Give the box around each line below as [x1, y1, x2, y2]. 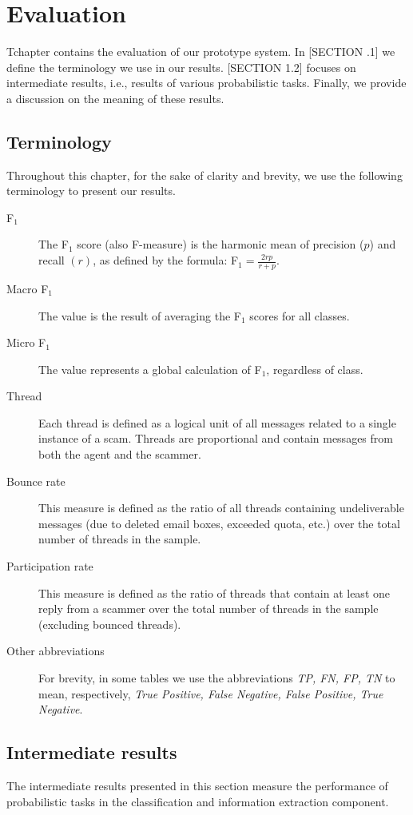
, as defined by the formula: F [93, 252, 239, 268]
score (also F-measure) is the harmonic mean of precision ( [77, 236, 364, 252]
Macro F [6, 280, 49, 296]
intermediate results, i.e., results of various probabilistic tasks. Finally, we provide [6, 74, 407, 91]
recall [38, 252, 65, 268]
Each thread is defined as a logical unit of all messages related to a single [38, 414, 396, 431]
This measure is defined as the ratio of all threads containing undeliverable [38, 499, 404, 516]
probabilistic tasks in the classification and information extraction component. [6, 793, 389, 809]
